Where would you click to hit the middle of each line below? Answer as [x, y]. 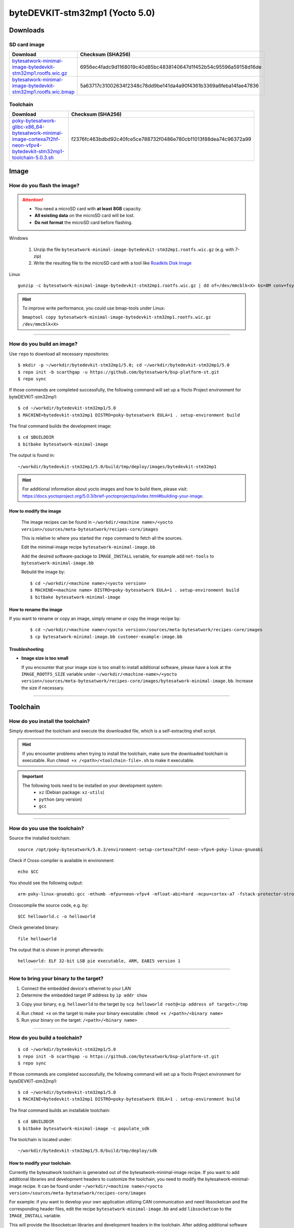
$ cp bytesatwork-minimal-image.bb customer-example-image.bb [106, 637]
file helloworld [37, 939]
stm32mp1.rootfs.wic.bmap [43, 92]
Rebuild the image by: [43, 572]
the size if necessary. [43, 688]
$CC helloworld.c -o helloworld [57, 916]
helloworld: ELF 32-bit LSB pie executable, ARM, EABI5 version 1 [99, 961]
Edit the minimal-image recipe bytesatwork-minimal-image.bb [88, 547]
